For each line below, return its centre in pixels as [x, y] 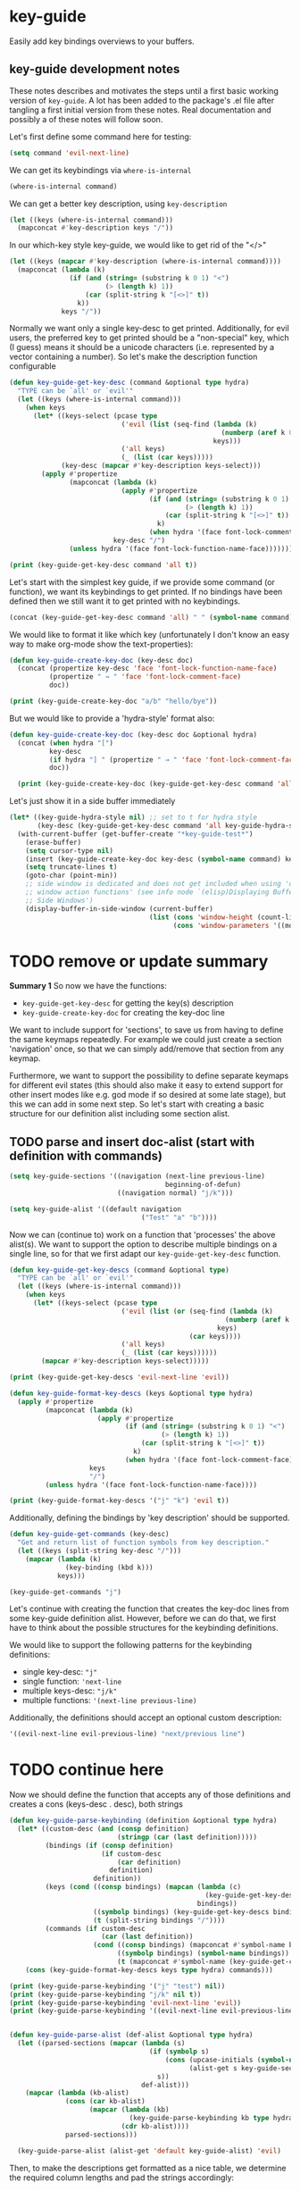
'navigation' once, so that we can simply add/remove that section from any [147, 1049]
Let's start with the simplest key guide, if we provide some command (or [142, 581]
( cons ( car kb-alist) [105, 2102]
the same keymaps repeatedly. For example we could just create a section [146, 1040]
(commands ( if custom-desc [95, 1928]
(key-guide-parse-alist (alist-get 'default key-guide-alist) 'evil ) [149, 2151]
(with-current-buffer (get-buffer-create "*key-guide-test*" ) [135, 834]
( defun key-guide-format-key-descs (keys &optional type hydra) [131, 1393]
